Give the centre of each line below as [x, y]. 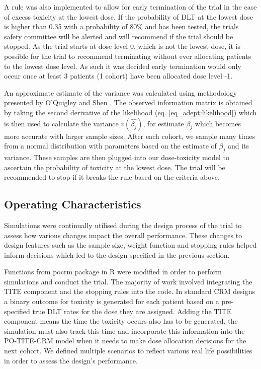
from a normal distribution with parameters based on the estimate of [110, 146]
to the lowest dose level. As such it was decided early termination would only [123, 66]
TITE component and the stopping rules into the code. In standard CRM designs [130, 291]
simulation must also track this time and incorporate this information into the [124, 330]
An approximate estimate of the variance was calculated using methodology [121, 92]
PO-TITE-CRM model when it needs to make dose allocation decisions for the [125, 341]
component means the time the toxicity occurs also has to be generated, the [121, 321]
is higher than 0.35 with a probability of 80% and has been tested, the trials [121, 26]
